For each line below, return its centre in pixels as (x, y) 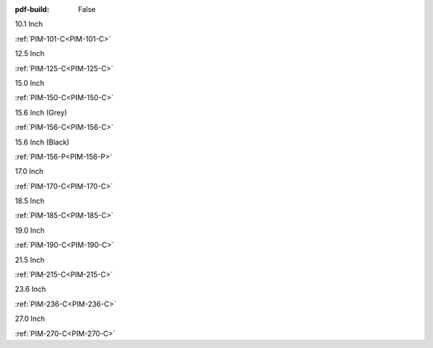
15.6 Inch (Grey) (41, 112)
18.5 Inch (30, 201)
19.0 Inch (30, 230)
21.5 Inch (30, 260)
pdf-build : (32, 9)
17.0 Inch (29, 172)
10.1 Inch (29, 24)
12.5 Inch (30, 54)
